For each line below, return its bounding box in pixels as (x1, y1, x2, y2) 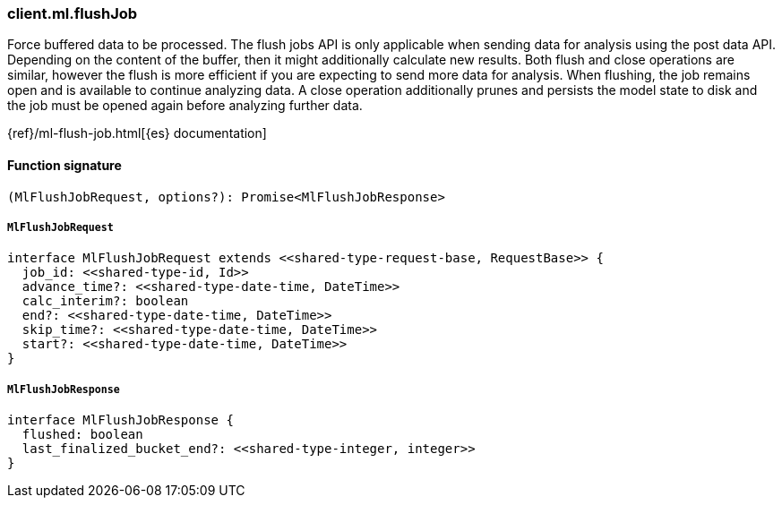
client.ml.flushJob (7, 4, 138, 22)
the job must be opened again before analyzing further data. (7, 98, 363, 114)
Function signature (7, 157, 122, 173)
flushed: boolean (21, 427, 143, 442)
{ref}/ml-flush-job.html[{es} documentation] (7, 125, 267, 141)
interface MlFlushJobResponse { (7, 413, 234, 428)
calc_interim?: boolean (21, 294, 189, 309)
